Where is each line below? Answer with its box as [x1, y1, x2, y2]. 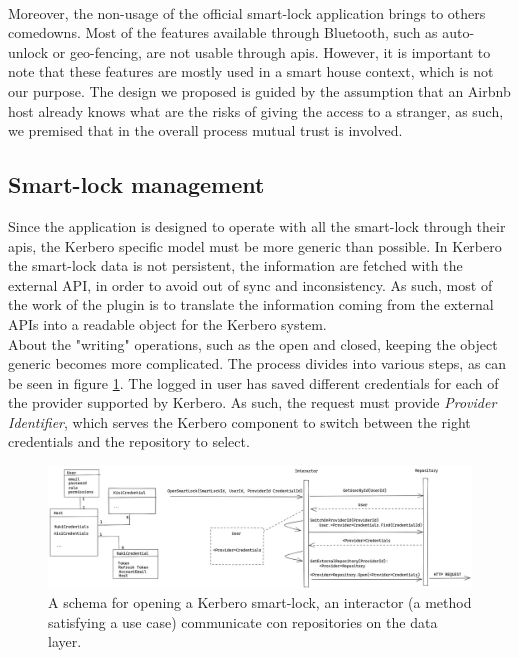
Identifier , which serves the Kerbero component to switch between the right [8, 411, 471, 432]
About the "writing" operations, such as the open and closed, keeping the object [8, 333, 498, 354]
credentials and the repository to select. [8, 431, 250, 452]
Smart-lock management [8, 169, 265, 200]
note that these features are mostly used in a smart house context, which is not [8, 61, 494, 82]
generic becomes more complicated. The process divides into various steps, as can [8, 353, 507, 374]
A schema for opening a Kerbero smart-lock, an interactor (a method [48, 592, 472, 613]
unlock [8, 41, 49, 62]
